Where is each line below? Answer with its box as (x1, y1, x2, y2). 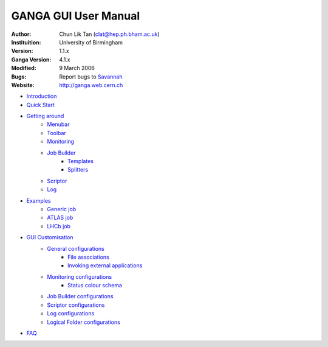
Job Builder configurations (47, 293, 114, 300)
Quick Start (26, 101, 55, 108)
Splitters (67, 166, 89, 173)
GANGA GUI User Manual (11, 9, 140, 23)
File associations (67, 253, 109, 261)
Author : (11, 30, 32, 38)
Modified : (11, 65, 36, 72)
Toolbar (47, 129, 66, 136)
